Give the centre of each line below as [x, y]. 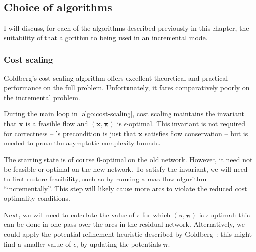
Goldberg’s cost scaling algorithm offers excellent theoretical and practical [116, 78]
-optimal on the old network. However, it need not [176, 159]
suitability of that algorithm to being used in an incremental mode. [106, 37]
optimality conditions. [37, 198]
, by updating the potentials [118, 243]
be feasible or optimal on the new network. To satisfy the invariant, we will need [126, 169]
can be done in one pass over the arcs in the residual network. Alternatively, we [124, 224]
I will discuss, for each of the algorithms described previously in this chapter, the [127, 28]
